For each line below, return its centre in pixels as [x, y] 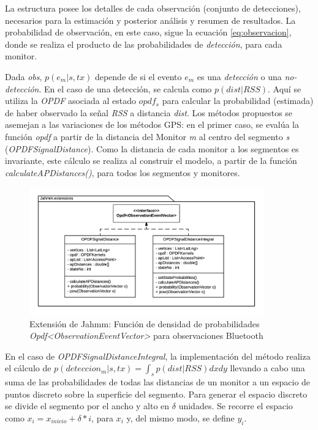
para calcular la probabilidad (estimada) [238, 101]
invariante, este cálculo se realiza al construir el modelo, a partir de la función [151, 161]
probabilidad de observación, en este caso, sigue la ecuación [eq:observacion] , [148, 32]
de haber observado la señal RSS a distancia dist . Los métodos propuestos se [149, 112]
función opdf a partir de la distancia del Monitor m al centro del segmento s [147, 136]
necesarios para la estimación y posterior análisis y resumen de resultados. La [150, 20]
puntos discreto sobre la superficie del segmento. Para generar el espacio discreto [156, 394]
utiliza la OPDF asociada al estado [70, 101]
